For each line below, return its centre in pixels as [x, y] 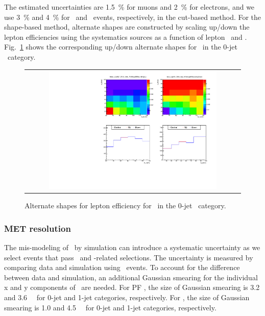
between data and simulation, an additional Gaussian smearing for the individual [131, 277]
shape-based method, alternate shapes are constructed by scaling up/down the [127, 27]
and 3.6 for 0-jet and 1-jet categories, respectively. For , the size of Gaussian [127, 297]
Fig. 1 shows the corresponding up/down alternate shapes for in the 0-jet [121, 47]
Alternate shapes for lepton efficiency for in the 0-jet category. [125, 205]
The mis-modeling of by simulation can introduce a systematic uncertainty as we [132, 247]
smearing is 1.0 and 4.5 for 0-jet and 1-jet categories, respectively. [110, 307]
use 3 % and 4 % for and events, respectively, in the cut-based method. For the [133, 17]
